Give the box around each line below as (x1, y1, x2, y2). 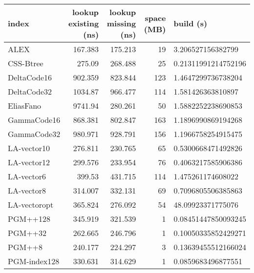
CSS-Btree (8, 58, 43, 69)
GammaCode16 (8, 114, 61, 125)
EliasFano (8, 100, 42, 111)
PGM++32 (8, 227, 47, 238)
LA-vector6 (8, 171, 46, 182)
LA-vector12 (8, 156, 50, 168)
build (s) (173, 18, 208, 29)
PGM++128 (8, 213, 51, 224)
